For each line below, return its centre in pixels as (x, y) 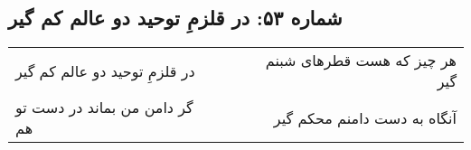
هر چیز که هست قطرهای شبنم (361, 61)
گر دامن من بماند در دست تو (104, 108)
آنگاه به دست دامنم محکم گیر (365, 117)
